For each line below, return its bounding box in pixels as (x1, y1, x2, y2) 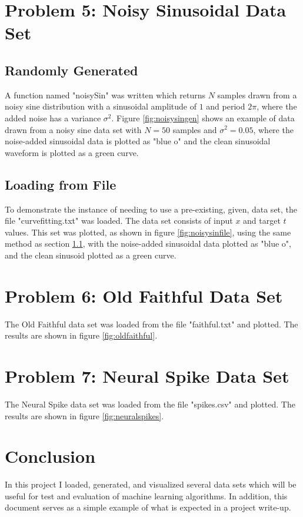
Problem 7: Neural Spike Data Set (5, 364, 289, 387)
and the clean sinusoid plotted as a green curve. (5, 248, 177, 261)
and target (243, 214, 281, 227)
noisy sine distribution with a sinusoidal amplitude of (5, 100, 197, 112)
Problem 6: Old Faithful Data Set (5, 283, 283, 307)
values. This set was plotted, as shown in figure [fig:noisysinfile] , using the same (5, 226, 291, 238)
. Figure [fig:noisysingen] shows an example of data (111, 111, 295, 124)
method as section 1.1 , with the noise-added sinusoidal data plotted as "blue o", (5, 237, 291, 250)
